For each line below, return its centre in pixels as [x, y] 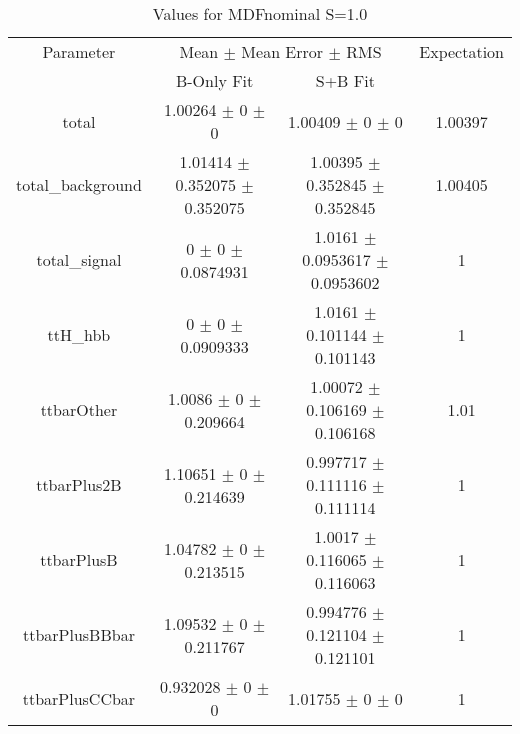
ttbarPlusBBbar [78, 634]
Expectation [461, 51]
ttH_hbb [79, 334]
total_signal [79, 259]
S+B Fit [345, 80]
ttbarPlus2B [79, 484]
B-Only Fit [214, 80]
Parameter [79, 51]
